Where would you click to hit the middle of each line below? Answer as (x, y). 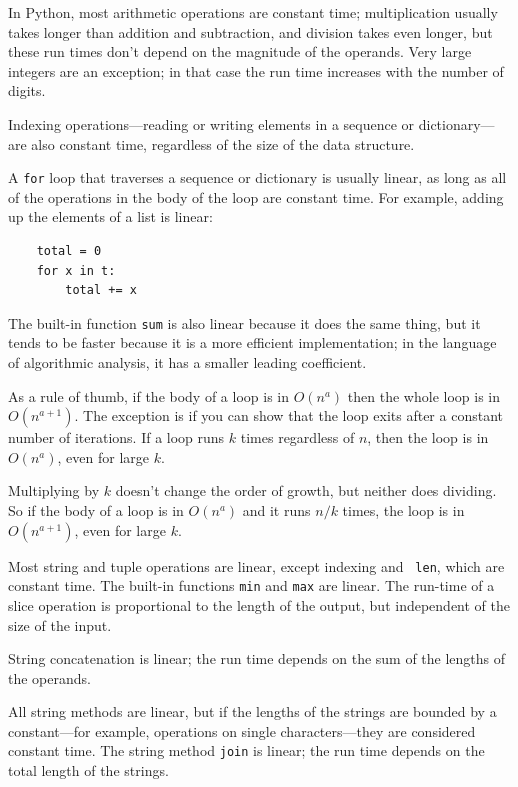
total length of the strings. (88, 770)
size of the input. (60, 624)
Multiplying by (54, 490)
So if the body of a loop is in (96, 510)
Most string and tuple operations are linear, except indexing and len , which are (256, 565)
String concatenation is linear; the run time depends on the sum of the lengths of (257, 658)
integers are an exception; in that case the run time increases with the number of (256, 70)
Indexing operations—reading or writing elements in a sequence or (211, 123)
